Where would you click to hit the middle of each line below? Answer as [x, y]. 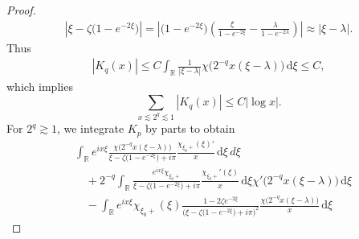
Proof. [21, 10]
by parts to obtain [190, 128]
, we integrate [90, 128]
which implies [40, 86]
